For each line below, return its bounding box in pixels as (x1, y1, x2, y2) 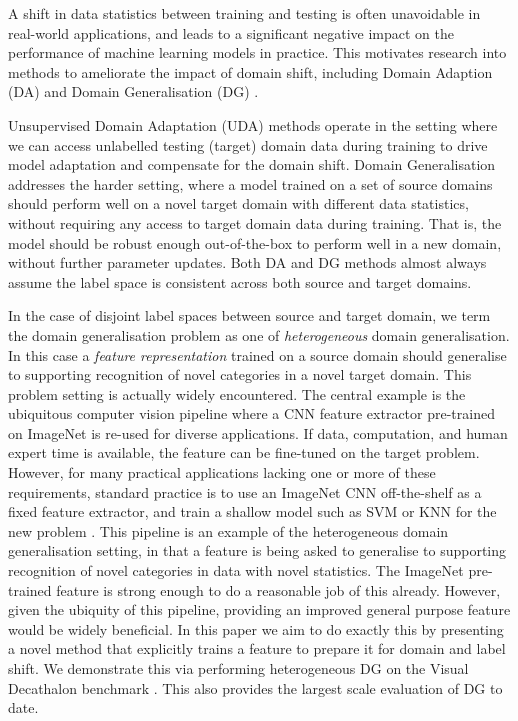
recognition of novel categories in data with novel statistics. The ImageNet (8, 560, 464, 581)
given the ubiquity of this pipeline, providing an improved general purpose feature (8, 599, 511, 620)
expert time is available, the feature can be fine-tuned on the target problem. (8, 442, 480, 463)
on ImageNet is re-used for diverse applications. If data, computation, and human (8, 422, 508, 443)
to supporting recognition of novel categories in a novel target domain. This (8, 364, 472, 385)
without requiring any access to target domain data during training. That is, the (8, 212, 502, 233)
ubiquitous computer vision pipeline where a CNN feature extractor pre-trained (8, 403, 495, 424)
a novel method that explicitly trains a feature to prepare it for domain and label (8, 638, 506, 659)
